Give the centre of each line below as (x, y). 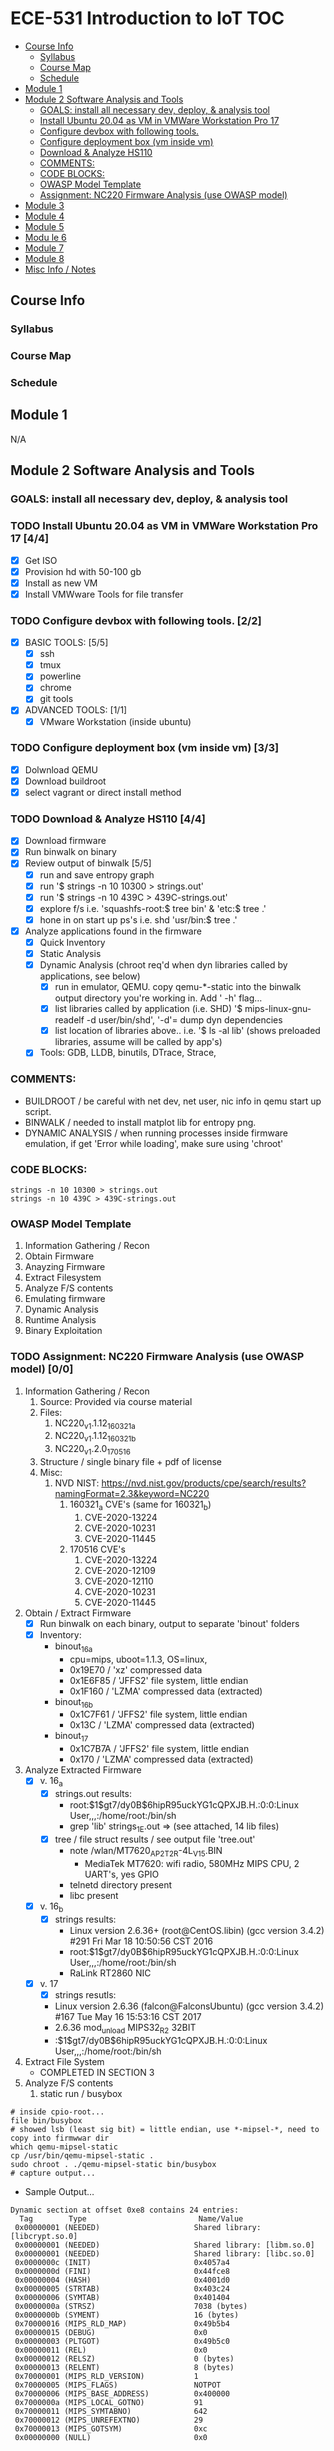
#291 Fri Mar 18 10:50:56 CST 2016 (141, 1941)
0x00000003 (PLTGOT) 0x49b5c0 (122, 2341)
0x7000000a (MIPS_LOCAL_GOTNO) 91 (108, 2402)
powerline (60, 676)
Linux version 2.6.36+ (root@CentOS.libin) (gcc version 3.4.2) (197, 1930)
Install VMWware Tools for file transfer (104, 594)
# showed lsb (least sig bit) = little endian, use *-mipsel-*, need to (165, 2129)
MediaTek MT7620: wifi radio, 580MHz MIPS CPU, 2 (192, 1863)
